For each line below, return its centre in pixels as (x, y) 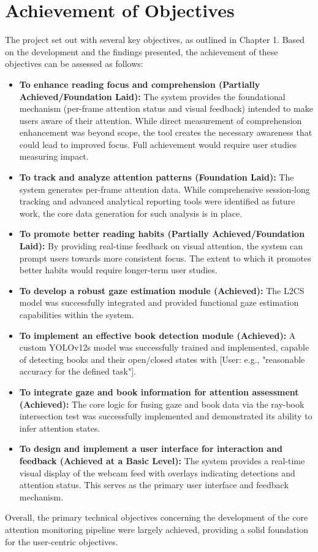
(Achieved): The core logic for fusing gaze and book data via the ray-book (162, 404)
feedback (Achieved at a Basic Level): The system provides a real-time (162, 460)
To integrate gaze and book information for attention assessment (159, 391)
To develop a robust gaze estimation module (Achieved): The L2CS (162, 290)
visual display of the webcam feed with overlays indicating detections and (157, 472)
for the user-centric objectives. (62, 541)
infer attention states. (60, 428)
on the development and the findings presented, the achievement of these (142, 51)
